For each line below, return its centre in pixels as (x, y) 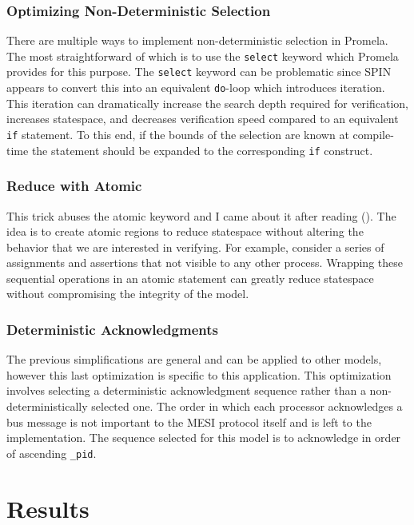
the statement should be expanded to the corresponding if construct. (202, 150)
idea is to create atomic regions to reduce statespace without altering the (185, 231)
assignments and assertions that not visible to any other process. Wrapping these (205, 262)
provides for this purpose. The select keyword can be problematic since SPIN (199, 72)
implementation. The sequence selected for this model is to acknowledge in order (204, 437)
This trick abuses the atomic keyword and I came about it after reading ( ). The (201, 215)
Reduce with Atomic (74, 186)
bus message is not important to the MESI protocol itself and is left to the (189, 422)
